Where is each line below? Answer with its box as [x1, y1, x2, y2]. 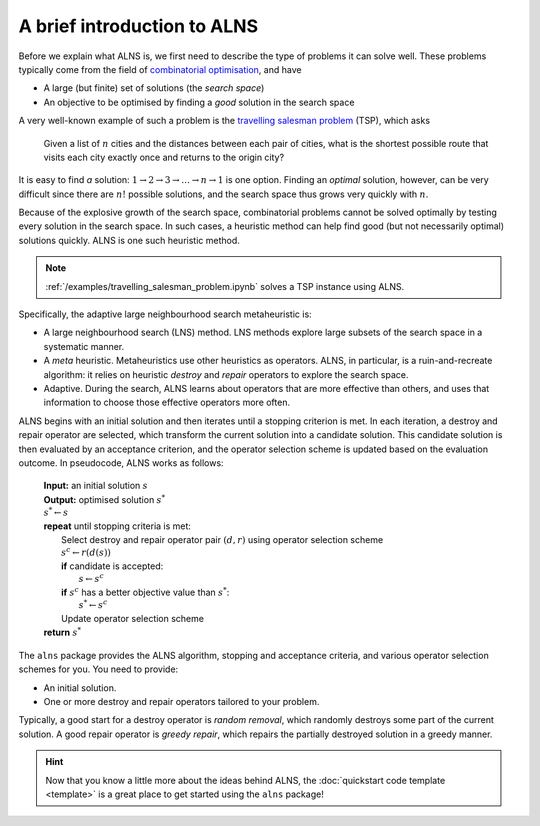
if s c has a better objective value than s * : [61, 585, 230, 599]
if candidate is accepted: [61, 560, 164, 572]
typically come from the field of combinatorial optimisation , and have [18, 63, 302, 75]
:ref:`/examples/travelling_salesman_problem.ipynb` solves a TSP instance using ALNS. [45, 280, 405, 292]
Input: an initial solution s [43, 480, 149, 492]
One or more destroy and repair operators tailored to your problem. [43, 695, 320, 707]
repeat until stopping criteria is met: [43, 520, 192, 532]
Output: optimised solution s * [43, 493, 166, 505]
